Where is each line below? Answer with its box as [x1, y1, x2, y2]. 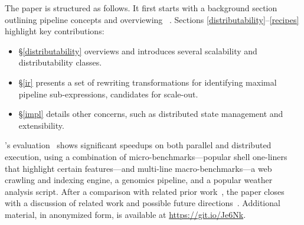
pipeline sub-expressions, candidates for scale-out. [18, 87, 198, 100]
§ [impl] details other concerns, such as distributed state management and [18, 107, 283, 120]
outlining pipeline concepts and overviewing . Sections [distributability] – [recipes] [5, 13, 299, 25]
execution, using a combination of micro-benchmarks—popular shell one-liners [5, 150, 287, 162]
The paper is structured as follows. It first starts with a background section [5, 2, 277, 14]
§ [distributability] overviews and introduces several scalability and [18, 44, 257, 57]
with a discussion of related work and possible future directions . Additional [5, 197, 280, 209]
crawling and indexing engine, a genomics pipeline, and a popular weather [5, 174, 273, 186]
